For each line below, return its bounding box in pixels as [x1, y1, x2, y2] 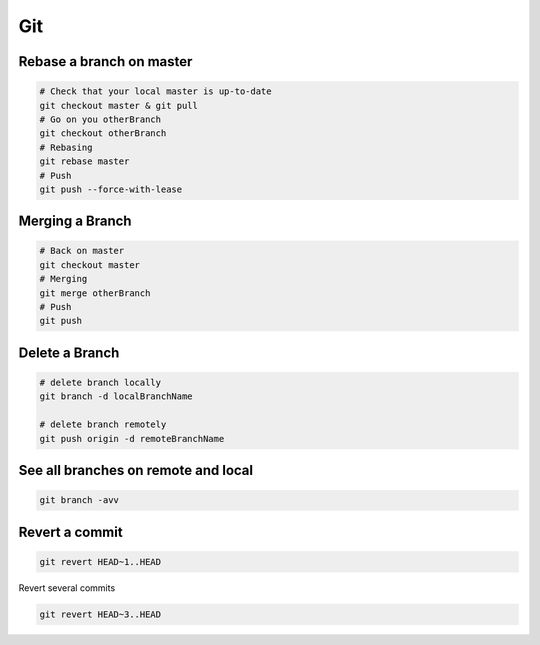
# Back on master [39, 245, 125, 257]
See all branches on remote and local [18, 462, 254, 479]
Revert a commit [18, 523, 124, 540]
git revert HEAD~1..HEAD [39, 556, 162, 567]
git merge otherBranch [39, 287, 151, 299]
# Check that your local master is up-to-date [39, 86, 272, 97]
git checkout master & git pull [39, 100, 199, 111]
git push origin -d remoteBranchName [39, 433, 225, 444]
